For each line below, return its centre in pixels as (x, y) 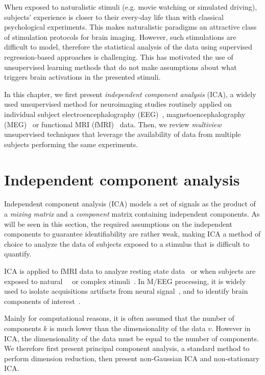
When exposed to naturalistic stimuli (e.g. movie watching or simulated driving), (131, 7)
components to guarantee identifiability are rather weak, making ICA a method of (132, 234)
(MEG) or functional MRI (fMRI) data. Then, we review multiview (113, 124)
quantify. (18, 254)
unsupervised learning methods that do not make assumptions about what (121, 67)
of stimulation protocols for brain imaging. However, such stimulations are (120, 37)
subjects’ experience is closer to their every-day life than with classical (114, 17)
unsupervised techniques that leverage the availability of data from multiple (123, 134)
